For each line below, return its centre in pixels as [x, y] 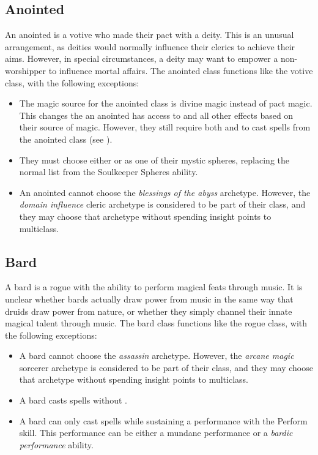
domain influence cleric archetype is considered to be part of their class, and [162, 204]
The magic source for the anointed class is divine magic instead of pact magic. [166, 103]
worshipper [26, 70]
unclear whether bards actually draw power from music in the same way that [149, 299]
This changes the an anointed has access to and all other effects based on [156, 115]
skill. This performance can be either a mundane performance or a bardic [156, 433]
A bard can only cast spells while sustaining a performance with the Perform [163, 420]
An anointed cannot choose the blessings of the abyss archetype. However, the [165, 192]
